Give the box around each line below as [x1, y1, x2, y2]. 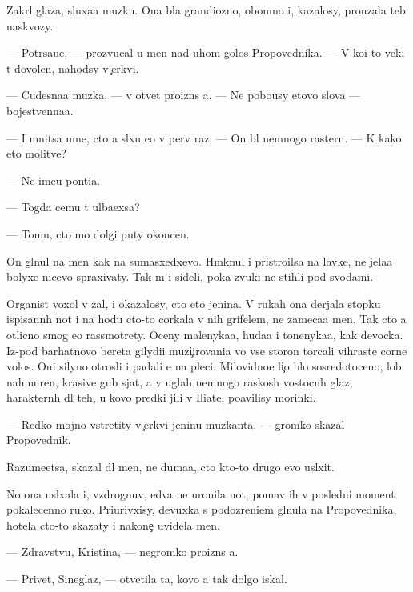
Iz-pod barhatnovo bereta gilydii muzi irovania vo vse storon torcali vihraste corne [6, 342, 407, 358]
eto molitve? [6, 145, 67, 162]
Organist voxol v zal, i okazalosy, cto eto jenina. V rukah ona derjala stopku [6, 294, 381, 311]
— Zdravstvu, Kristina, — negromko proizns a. [6, 543, 239, 560]
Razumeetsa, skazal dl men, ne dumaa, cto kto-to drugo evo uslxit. [6, 458, 335, 475]
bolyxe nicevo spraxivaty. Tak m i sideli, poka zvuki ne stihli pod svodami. [6, 268, 374, 285]
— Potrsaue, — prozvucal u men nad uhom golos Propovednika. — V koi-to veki [6, 44, 405, 61]
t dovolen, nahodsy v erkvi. [6, 59, 139, 76]
